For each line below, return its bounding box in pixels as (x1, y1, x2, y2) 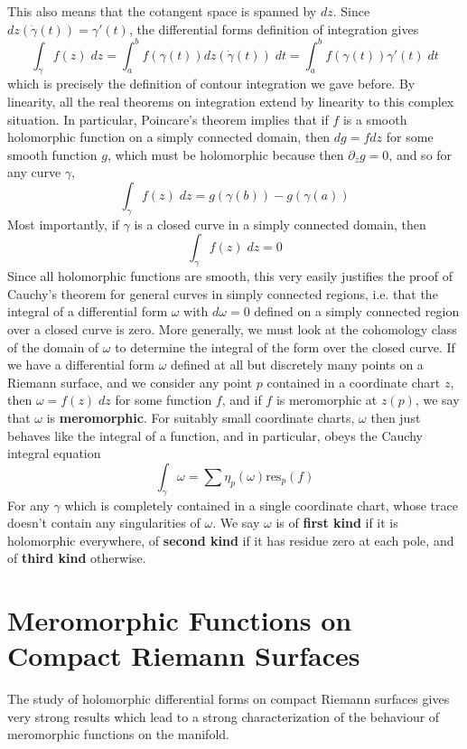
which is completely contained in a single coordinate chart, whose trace (64, 495, 458, 514)
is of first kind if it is (276, 513, 398, 532)
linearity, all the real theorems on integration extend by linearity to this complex (7, 92, 454, 111)
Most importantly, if (7, 214, 119, 233)
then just (370, 407, 421, 426)
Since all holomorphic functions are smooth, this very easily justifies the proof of (7, 267, 453, 286)
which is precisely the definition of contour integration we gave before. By (7, 74, 416, 93)
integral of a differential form (7, 302, 168, 321)
